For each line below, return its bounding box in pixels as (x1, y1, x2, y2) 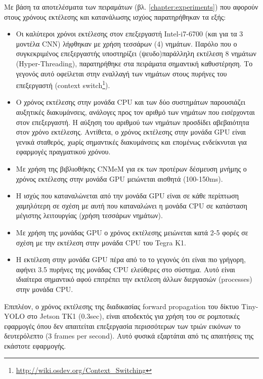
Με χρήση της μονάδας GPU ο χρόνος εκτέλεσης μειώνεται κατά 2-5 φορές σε (16, 227, 248, 237)
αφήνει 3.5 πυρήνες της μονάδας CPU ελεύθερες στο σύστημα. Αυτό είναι (16, 264, 235, 274)
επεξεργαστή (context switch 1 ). (16, 78, 110, 90)
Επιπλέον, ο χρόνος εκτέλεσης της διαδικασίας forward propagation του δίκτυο (4, 301, 239, 311)
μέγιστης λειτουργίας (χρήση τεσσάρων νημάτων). (16, 210, 163, 221)
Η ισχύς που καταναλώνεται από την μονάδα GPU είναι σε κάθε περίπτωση (16, 190, 239, 201)
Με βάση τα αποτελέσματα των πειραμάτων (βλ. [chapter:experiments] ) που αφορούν (4, 2, 258, 12)
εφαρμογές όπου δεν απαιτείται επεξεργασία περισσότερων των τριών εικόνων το (4, 320, 241, 331)
